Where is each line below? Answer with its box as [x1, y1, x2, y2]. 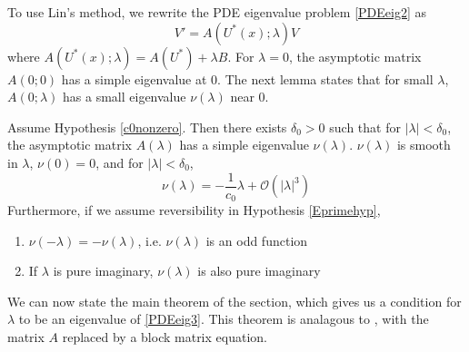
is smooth [396, 135, 451, 154]
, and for [95, 152, 144, 171]
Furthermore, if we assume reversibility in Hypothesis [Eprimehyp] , [7, 200, 381, 220]
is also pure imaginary [197, 261, 321, 280]
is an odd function [205, 230, 308, 249]
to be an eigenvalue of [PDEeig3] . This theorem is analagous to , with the [18, 309, 429, 328]
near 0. [230, 87, 269, 106]
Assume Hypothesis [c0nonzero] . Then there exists [7, 117, 287, 136]
